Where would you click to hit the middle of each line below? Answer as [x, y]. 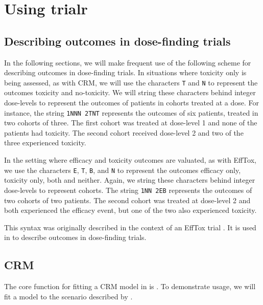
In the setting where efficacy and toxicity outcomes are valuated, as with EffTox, [130, 160]
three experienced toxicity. [45, 143]
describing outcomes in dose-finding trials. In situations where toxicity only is [125, 72]
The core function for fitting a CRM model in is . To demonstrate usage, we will [130, 286]
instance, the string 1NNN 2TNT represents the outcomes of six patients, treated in [131, 112]
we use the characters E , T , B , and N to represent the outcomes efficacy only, [123, 170]
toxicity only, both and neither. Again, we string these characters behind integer [130, 180]
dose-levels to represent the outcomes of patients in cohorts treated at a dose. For [132, 103]
